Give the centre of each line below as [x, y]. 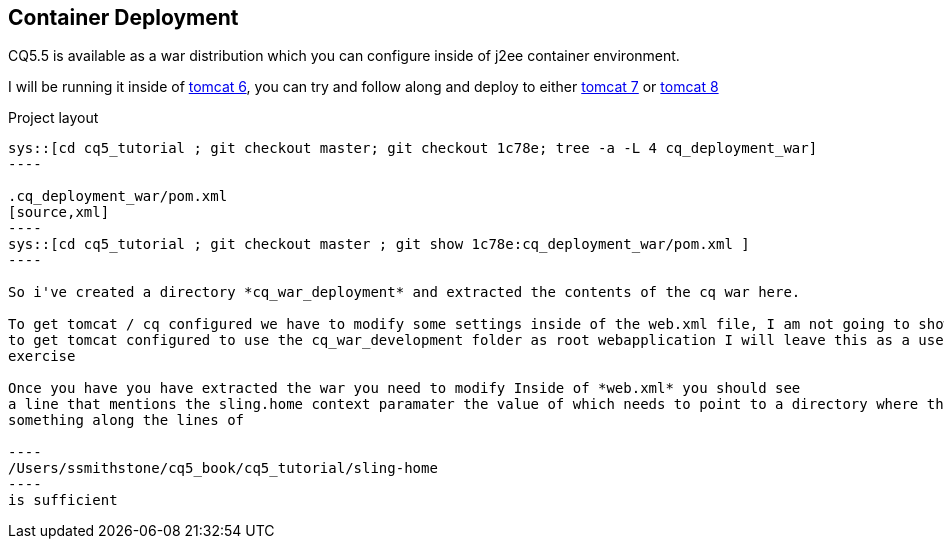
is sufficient [63, 500]
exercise [42, 356]
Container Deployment [123, 17]
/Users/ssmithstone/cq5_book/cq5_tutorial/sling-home [223, 468]
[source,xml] [59, 212]
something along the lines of [126, 420]
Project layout [53, 118]
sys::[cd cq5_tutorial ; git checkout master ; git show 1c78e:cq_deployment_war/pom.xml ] [379, 244]
